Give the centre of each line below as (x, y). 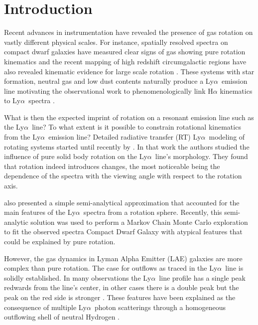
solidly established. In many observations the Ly (78, 277)
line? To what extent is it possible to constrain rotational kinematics (136, 127)
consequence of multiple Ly (45, 307)
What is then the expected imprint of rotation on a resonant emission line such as (129, 117)
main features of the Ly (40, 212)
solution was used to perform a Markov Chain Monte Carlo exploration (139, 222)
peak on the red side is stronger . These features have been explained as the (120, 297)
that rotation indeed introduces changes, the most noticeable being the (112, 166)
